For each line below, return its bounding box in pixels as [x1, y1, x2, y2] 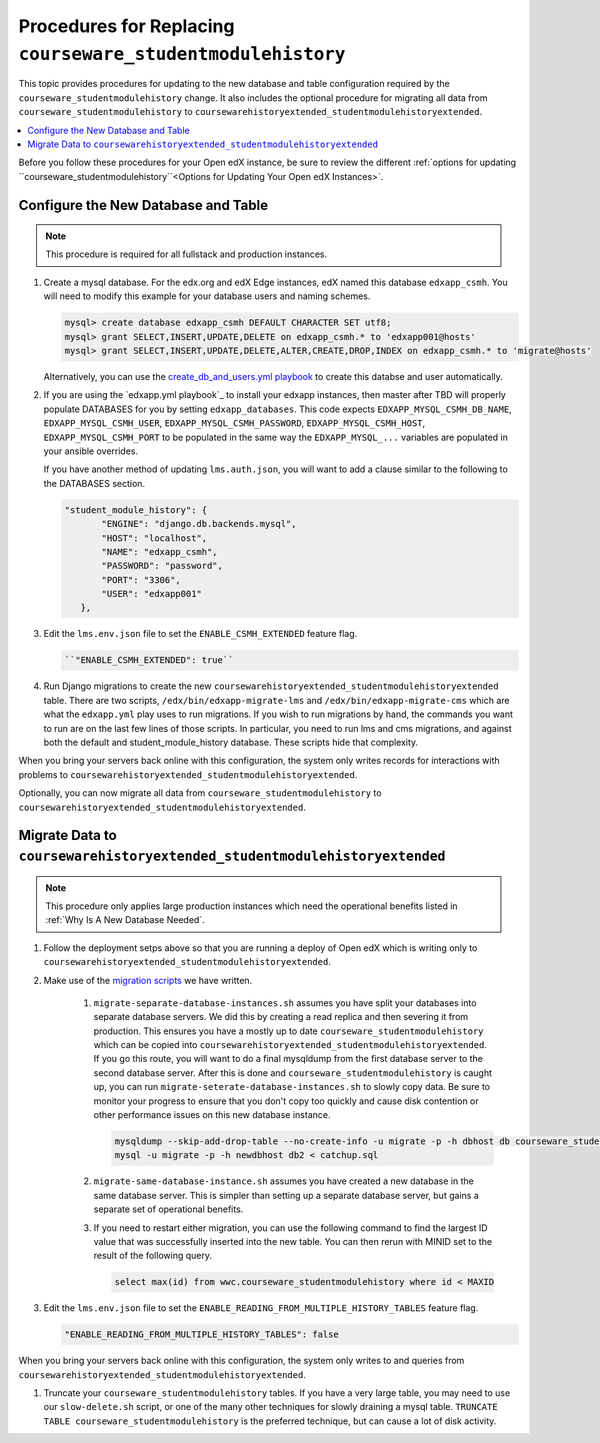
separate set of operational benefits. [93, 1203, 244, 1215]
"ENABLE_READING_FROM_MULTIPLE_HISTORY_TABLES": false [64, 1329, 339, 1340]
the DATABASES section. [43, 477, 145, 489]
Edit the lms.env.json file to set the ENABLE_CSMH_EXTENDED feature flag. [43, 628, 358, 640]
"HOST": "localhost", [101, 532, 208, 544]
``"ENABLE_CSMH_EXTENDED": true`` [64, 655, 234, 666]
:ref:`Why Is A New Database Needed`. [45, 914, 205, 926]
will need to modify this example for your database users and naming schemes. [43, 290, 371, 302]
